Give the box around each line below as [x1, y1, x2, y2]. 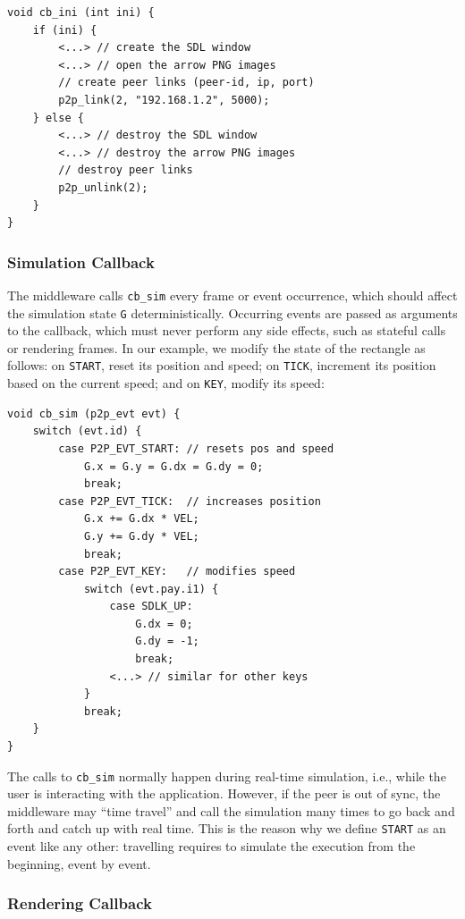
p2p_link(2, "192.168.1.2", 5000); [58, 93, 270, 106]
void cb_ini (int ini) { [7, 6, 155, 19]
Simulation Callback [7, 250, 155, 273]
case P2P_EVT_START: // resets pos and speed [58, 442, 334, 455]
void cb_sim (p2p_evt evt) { [7, 407, 181, 420]
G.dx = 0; [135, 617, 193, 630]
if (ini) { [32, 23, 97, 37]
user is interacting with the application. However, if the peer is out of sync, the [7, 784, 441, 803]
